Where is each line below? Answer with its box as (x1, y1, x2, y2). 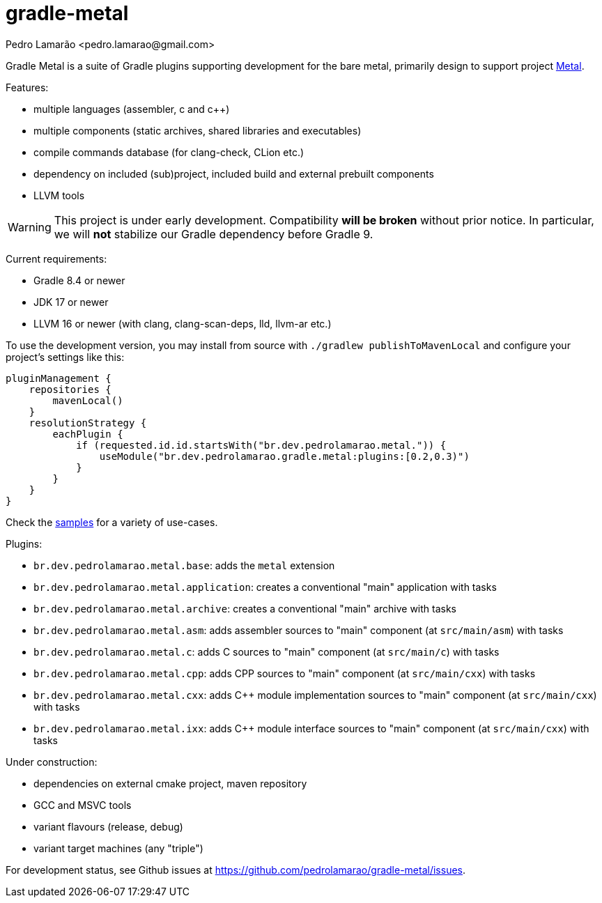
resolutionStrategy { (29, 417, 147, 429)
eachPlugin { (52, 428, 123, 440)
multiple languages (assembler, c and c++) (33, 102, 230, 115)
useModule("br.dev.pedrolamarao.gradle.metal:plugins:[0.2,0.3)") (99, 450, 470, 462)
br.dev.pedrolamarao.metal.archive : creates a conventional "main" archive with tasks (33, 602, 457, 615)
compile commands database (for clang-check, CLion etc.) (33, 146, 304, 158)
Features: (6, 81, 49, 93)
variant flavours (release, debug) (33, 820, 183, 833)
